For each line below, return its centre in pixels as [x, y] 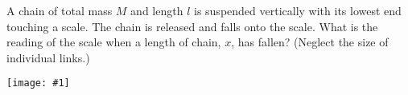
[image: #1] [38, 83]
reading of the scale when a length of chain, [114, 42]
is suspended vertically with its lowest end [297, 10]
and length [157, 10]
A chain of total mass [60, 10]
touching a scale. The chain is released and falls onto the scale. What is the [192, 26]
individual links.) [48, 57]
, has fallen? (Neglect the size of [310, 42]
